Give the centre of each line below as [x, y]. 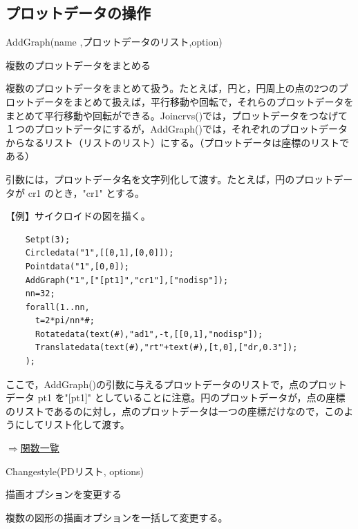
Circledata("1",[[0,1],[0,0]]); [100, 253]
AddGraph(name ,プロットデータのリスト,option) [114, 42]
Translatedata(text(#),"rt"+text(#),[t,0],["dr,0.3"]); [166, 348]
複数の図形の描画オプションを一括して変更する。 [117, 517]
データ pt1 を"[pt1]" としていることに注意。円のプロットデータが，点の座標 [176, 397]
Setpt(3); [48, 239]
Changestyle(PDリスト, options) [75, 471]
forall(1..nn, [57, 307]
